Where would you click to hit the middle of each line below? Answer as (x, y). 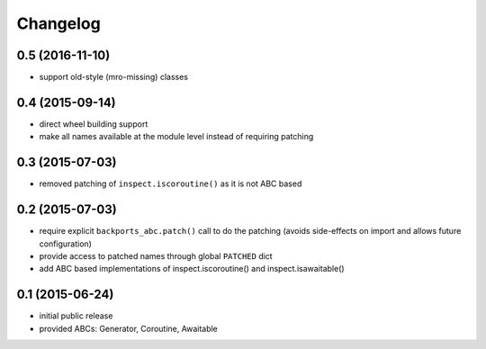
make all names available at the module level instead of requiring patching (176, 137)
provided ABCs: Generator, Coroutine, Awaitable (128, 328)
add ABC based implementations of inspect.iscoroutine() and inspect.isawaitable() (192, 269)
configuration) (65, 244)
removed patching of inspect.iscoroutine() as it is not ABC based (171, 183)
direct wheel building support (94, 124)
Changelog (58, 23)
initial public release (76, 316)
